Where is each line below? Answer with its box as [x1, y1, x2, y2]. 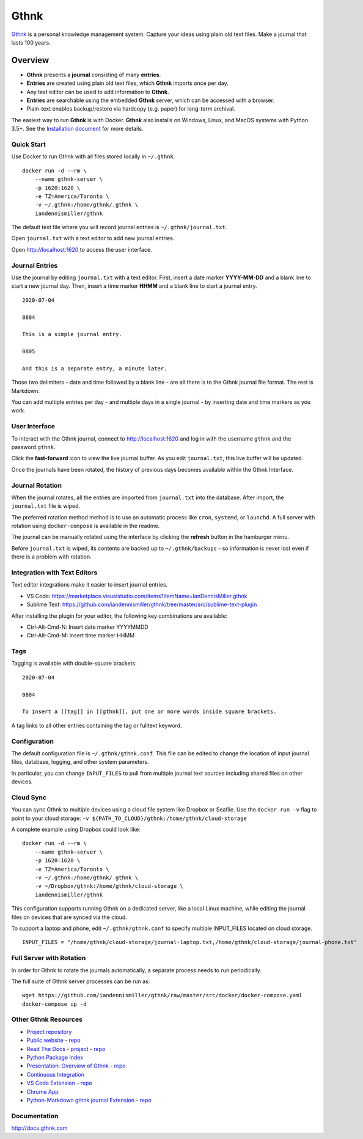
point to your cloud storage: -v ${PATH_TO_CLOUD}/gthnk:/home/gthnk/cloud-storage [11, 815, 247, 822]
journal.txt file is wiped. [11, 502, 81, 510]
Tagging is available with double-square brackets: [11, 660, 137, 667]
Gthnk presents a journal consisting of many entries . [26, 71, 161, 78]
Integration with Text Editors [11, 568, 98, 577]
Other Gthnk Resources [11, 1015, 82, 1024]
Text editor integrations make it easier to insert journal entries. [11, 581, 168, 588]
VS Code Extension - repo [26, 1079, 93, 1087]
